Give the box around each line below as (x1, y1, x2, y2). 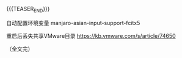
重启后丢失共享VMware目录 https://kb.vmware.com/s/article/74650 (6, 32, 176, 39)
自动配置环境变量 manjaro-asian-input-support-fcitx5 (6, 19, 140, 26)
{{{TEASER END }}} (6, 5, 50, 14)
